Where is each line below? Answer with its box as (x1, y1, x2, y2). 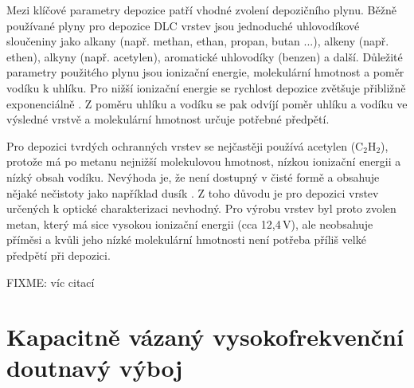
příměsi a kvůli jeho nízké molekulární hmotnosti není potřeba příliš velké (6, 231, 366, 248)
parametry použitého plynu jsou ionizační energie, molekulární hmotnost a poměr (6, 64, 404, 80)
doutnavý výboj (6, 351, 183, 384)
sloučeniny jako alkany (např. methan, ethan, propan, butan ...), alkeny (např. (6, 33, 389, 49)
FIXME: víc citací (6, 273, 95, 290)
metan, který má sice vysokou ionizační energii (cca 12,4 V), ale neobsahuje (6, 215, 373, 232)
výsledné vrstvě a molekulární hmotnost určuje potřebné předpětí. (6, 111, 330, 127)
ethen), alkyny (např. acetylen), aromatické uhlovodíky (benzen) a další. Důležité (6, 48, 403, 65)
